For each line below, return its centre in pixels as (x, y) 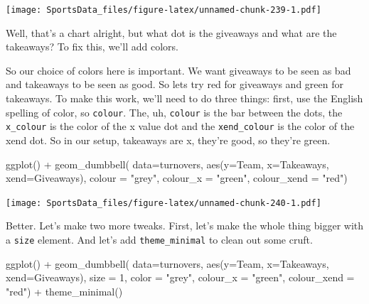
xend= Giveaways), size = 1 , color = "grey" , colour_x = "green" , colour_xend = (180, 277)
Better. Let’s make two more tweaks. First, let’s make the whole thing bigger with (185, 226)
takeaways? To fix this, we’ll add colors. (92, 47)
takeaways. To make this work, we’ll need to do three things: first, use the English (184, 98)
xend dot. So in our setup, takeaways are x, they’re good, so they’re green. (168, 140)
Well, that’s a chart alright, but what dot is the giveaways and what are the (171, 32)
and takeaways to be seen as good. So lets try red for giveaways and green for (175, 84)
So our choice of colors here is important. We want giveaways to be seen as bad (178, 70)
